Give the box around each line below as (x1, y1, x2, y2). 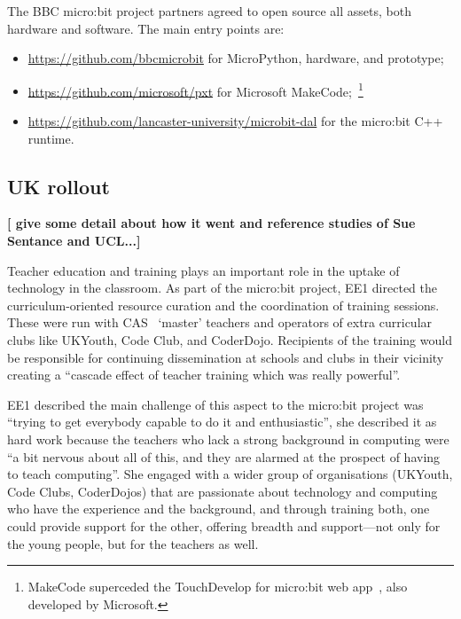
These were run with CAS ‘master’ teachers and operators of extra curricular (7, 313, 433, 332)
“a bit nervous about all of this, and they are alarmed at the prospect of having (7, 447, 441, 466)
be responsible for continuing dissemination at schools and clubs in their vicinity (7, 348, 444, 366)
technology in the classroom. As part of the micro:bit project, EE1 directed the (7, 278, 437, 297)
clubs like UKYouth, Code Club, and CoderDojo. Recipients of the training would (7, 330, 452, 349)
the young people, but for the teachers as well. (7, 534, 259, 552)
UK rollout (7, 172, 110, 200)
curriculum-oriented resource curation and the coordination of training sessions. (7, 295, 440, 314)
